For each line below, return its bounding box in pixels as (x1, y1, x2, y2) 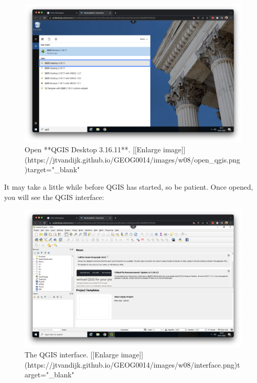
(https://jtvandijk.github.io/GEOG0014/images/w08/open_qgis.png (25, 154, 241, 165)
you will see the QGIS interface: (4, 191, 104, 202)
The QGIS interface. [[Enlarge (25, 349, 119, 360)
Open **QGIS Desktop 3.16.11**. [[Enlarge (25, 144, 161, 155)
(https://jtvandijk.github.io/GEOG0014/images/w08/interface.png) (25, 359, 238, 370)
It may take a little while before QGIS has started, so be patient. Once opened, (4, 181, 253, 192)
